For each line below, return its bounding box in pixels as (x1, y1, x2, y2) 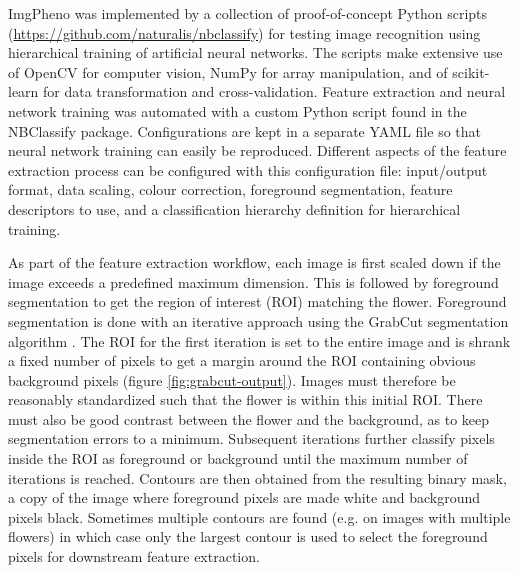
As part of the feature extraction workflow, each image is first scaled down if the (8, 252, 501, 273)
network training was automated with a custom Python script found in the (8, 100, 467, 121)
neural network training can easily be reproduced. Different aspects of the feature (8, 140, 507, 161)
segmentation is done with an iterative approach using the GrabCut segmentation (8, 310, 509, 331)
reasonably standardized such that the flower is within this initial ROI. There (8, 389, 483, 410)
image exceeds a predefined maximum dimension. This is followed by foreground (8, 271, 499, 292)
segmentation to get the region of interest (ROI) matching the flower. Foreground (8, 291, 507, 312)
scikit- (452, 61, 490, 82)
